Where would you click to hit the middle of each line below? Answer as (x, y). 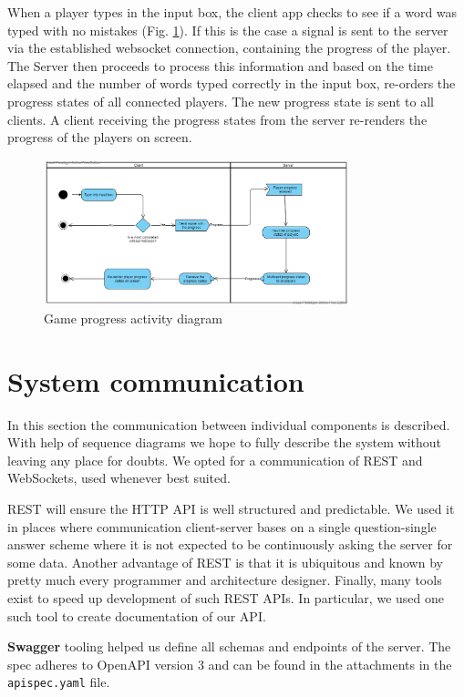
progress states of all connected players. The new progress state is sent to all (221, 101)
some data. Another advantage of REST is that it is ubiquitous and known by (225, 562)
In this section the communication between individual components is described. (229, 424)
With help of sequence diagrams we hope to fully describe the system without (225, 442)
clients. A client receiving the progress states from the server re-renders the (217, 119)
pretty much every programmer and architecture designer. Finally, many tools (225, 580)
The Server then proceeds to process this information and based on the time (220, 65)
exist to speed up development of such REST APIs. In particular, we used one (226, 598)
